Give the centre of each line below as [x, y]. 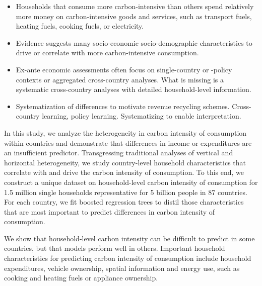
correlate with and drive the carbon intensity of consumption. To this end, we [124, 172]
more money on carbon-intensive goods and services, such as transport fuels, [134, 16]
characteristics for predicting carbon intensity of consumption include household [128, 258]
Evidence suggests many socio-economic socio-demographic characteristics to [134, 42]
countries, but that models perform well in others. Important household [115, 248]
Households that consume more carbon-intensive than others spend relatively [135, 6]
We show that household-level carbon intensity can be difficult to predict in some [129, 238]
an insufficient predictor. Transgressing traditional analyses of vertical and [119, 153]
